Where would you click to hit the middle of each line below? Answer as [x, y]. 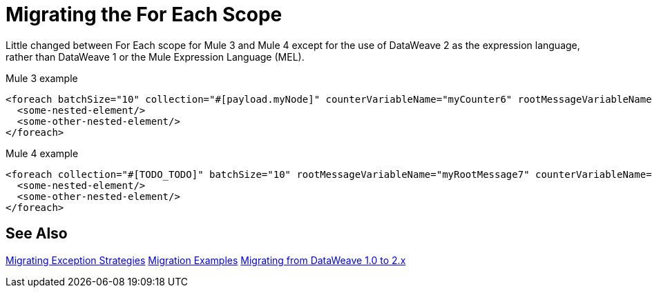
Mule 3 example [42, 78]
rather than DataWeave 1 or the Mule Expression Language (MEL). [155, 57]
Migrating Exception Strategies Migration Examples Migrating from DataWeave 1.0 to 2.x [206, 260]
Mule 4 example [42, 153]
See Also [37, 234]
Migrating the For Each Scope [144, 14]
